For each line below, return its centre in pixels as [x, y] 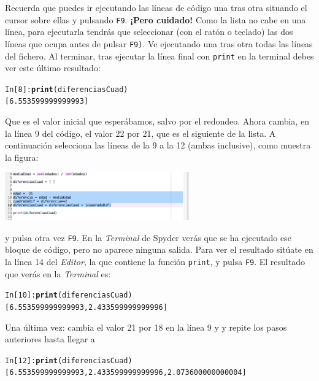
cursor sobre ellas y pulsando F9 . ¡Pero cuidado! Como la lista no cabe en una [156, 19]
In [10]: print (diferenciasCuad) [69, 295]
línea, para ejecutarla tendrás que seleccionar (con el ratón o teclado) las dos [149, 32]
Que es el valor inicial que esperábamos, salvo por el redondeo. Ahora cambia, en [157, 121]
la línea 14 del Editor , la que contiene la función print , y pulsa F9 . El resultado [155, 262]
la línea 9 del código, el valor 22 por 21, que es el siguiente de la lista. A [140, 133]
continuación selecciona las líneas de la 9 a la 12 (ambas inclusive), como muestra [158, 145]
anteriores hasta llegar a [50, 339]
